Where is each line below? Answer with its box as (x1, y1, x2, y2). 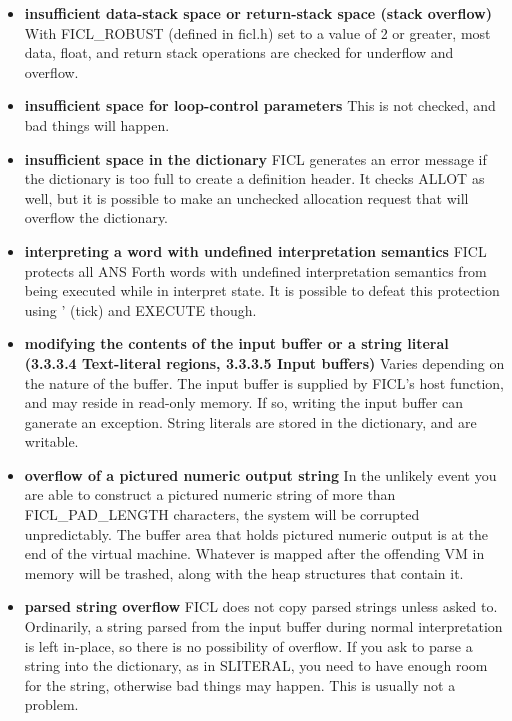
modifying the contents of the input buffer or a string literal (24, 333, 449, 354)
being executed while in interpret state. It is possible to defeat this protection (24, 280, 500, 301)
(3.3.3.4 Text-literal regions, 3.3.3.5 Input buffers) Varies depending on (24, 352, 505, 373)
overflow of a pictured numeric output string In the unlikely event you (24, 464, 497, 485)
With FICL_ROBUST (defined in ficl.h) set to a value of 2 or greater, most (24, 22, 491, 43)
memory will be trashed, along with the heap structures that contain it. (24, 562, 464, 583)
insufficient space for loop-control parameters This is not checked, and (24, 95, 496, 116)
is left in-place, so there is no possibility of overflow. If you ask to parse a (24, 635, 473, 656)
